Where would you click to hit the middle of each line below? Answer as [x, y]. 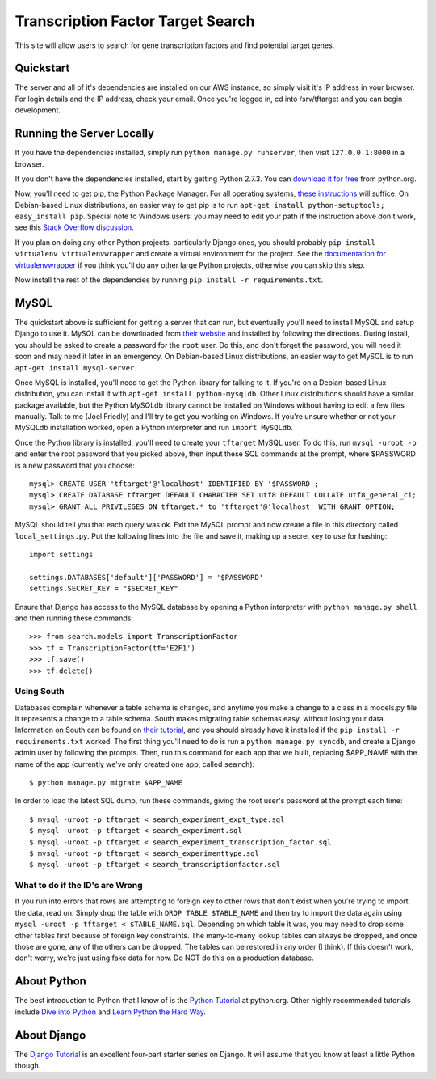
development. [38, 110]
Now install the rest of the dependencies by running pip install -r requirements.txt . [169, 280]
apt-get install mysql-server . [76, 367]
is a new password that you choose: [75, 465]
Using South [40, 692]
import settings [61, 554]
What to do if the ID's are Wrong [79, 886]
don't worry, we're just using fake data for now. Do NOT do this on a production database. [164, 958]
